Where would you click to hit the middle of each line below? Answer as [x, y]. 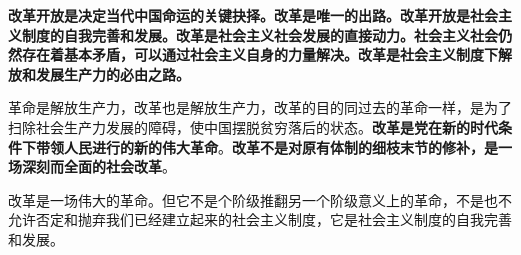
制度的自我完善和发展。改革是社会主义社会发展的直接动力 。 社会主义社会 [259, 34]
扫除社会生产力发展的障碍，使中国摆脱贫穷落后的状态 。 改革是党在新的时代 [253, 126]
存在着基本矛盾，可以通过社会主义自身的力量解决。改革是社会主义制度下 [259, 54]
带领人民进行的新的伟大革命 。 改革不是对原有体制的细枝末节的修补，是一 [273, 146]
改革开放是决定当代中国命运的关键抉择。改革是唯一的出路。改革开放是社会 [253, 15]
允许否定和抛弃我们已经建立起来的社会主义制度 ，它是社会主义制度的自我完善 [260, 219]
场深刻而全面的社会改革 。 [92, 166]
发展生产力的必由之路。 [112, 73]
